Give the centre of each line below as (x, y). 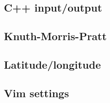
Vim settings (37, 93)
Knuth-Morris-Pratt (55, 36)
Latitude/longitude (52, 64)
